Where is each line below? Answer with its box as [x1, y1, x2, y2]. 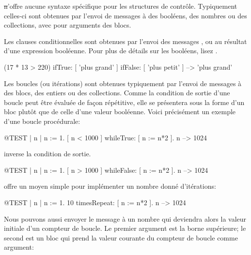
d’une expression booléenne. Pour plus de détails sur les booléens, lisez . [4, 45, 218, 56]
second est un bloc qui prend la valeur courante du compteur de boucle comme [4, 232, 238, 242]
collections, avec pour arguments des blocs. [4, 20, 131, 30]
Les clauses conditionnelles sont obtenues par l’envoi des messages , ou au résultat [4, 36, 247, 46]
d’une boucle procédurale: [4, 116, 80, 126]
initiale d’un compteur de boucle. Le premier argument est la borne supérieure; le [4, 223, 246, 233]
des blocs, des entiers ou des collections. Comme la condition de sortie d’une [4, 88, 230, 98]
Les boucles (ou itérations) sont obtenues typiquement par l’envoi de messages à [4, 78, 242, 88]
